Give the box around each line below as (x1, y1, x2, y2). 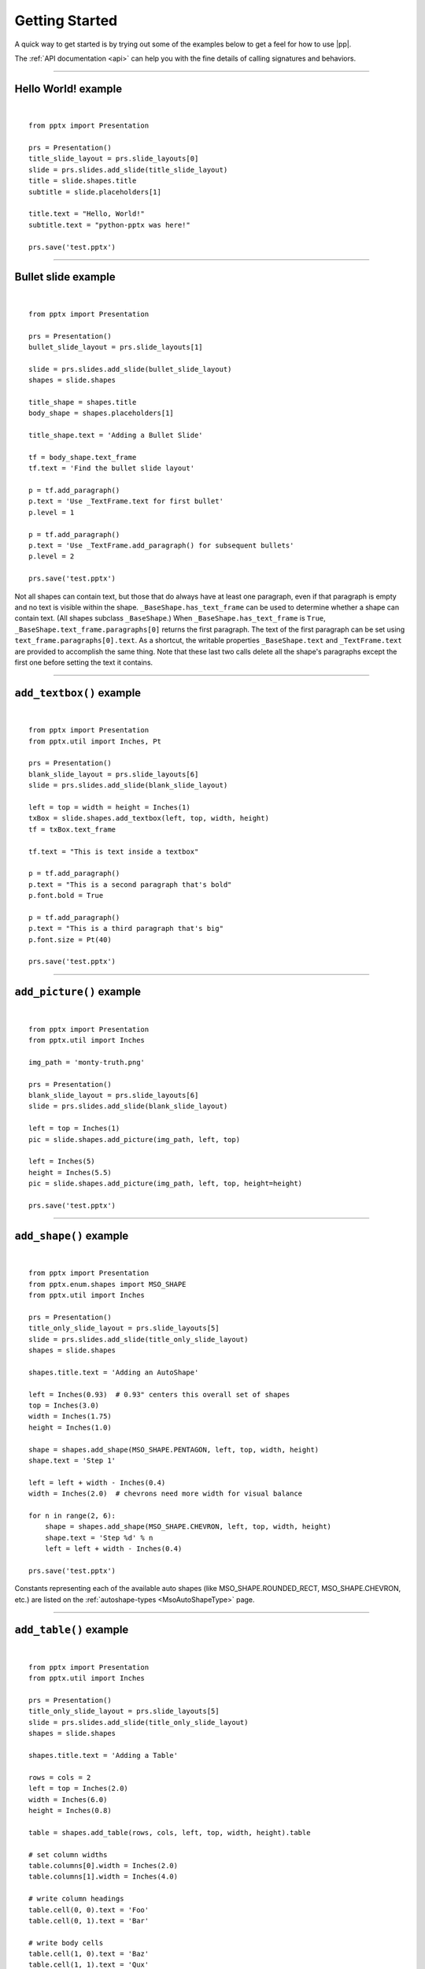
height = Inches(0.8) (28, 1806, 112, 1815)
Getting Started (14, 12, 118, 29)
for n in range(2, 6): (28, 1511, 116, 1520)
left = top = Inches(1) (28, 1124, 120, 1133)
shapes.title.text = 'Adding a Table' (28, 1751, 179, 1760)
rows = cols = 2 (28, 1773, 91, 1782)
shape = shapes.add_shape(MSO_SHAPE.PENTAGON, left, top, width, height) (28, 1445, 320, 1454)
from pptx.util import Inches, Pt (28, 736, 161, 746)
